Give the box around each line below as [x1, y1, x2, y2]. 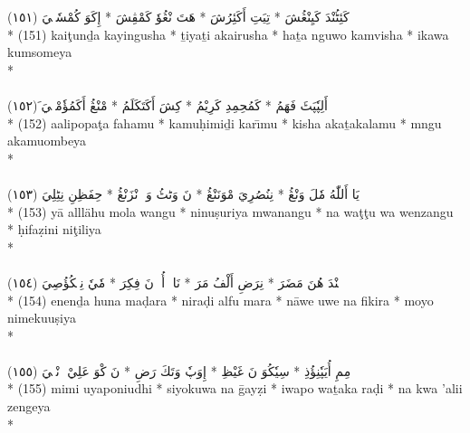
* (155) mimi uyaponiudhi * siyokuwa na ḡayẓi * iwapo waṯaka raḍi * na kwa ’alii [7, 379, 463, 398]
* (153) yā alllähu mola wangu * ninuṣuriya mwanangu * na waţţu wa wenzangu [7, 202, 454, 221]
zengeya [7, 397, 51, 416]
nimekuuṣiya [7, 308, 76, 327]
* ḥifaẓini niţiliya [7, 220, 101, 239]
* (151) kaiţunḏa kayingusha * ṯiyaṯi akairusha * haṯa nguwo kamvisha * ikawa [7, 24, 449, 43]
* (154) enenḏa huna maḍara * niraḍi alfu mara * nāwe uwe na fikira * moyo [7, 290, 434, 309]
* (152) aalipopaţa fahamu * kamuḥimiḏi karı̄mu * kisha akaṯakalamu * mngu [7, 113, 442, 132]
